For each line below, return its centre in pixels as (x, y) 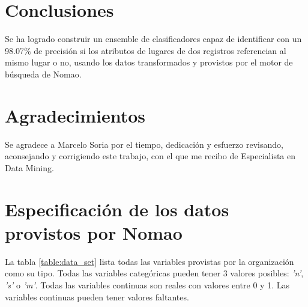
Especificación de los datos (117, 209)
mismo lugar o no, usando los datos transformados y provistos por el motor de (149, 62)
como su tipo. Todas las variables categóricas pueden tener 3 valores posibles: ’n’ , (154, 273)
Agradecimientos (75, 115)
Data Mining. (29, 167)
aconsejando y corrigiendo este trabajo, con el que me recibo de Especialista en (150, 156)
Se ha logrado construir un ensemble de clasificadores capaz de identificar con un (153, 39)
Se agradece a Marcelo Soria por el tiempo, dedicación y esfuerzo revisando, (144, 144)
